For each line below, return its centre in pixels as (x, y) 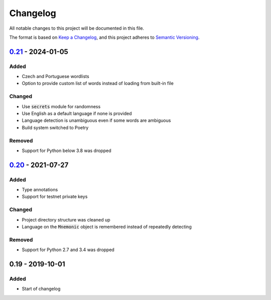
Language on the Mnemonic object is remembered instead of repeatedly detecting (107, 227)
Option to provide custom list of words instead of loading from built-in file (98, 84)
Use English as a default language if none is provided (77, 114)
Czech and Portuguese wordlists (56, 77)
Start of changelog (41, 289)
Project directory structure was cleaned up (66, 219)
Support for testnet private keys (55, 197)
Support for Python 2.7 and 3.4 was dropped (68, 250)
